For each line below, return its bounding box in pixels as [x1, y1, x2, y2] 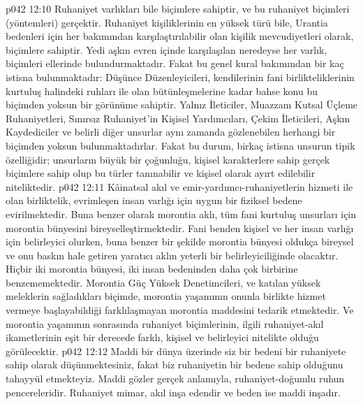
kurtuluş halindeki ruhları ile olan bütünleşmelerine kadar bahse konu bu [6, 83, 318, 98]
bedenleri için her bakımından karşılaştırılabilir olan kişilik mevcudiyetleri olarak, [6, 29, 354, 43]
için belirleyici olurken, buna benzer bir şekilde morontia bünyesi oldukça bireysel [6, 234, 354, 249]
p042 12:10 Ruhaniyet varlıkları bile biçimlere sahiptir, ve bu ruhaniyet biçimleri [6, 1, 350, 15]
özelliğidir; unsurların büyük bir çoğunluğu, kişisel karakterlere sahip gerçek [6, 152, 330, 166]
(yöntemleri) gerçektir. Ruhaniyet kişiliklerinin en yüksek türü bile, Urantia [6, 15, 328, 29]
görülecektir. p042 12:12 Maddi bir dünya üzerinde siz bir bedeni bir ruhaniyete [6, 343, 346, 358]
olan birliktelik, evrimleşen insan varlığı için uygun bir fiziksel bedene [6, 193, 302, 208]
